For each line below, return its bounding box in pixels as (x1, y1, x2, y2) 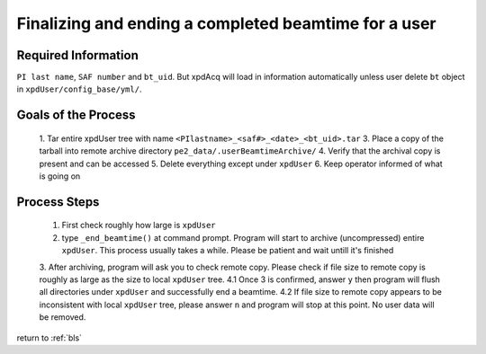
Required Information (16, 48, 139, 63)
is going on (39, 171, 81, 181)
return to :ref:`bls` (16, 332, 83, 343)
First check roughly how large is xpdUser (61, 220, 216, 231)
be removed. (39, 312, 86, 323)
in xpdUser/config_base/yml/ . (16, 84, 142, 94)
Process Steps (16, 194, 100, 209)
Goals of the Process (16, 108, 136, 123)
